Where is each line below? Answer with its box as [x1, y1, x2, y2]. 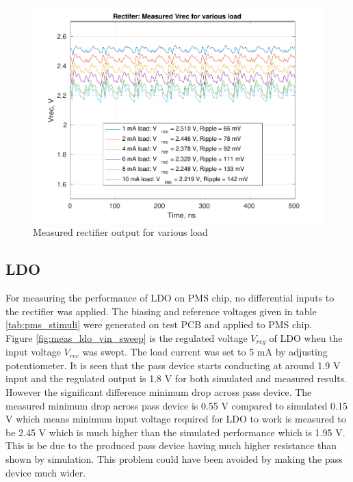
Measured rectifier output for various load [33, 225, 208, 239]
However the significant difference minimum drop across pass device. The [5, 385, 312, 399]
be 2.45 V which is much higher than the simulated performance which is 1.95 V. [5, 425, 345, 439]
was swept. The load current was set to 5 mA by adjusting [82, 345, 328, 359]
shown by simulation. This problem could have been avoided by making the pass [5, 452, 343, 466]
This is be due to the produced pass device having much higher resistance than [5, 438, 337, 453]
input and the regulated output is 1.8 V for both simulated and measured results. [5, 371, 348, 386]
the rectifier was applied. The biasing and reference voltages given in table [5, 304, 317, 318]
